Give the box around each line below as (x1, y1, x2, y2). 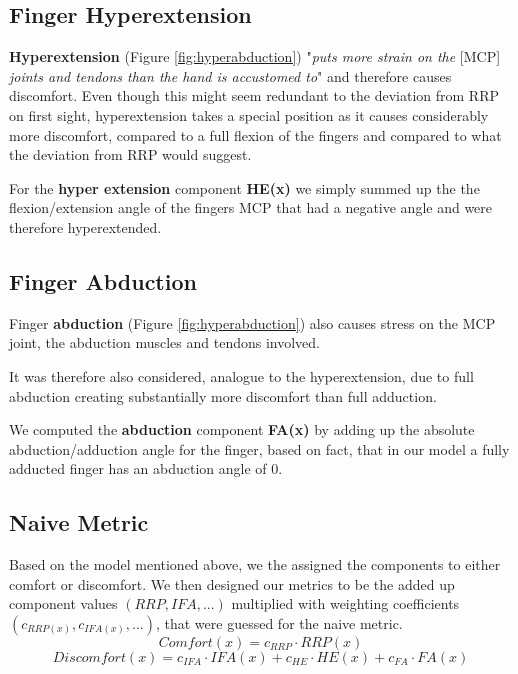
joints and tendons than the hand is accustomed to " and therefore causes (9, 65, 452, 86)
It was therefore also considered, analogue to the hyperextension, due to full (9, 365, 474, 386)
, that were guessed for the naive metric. (155, 612, 403, 633)
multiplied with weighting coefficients (231, 593, 460, 614)
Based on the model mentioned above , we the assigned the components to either (9, 554, 501, 575)
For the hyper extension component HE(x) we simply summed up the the (9, 177, 480, 198)
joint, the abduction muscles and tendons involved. (9, 332, 320, 353)
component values (9, 593, 118, 614)
